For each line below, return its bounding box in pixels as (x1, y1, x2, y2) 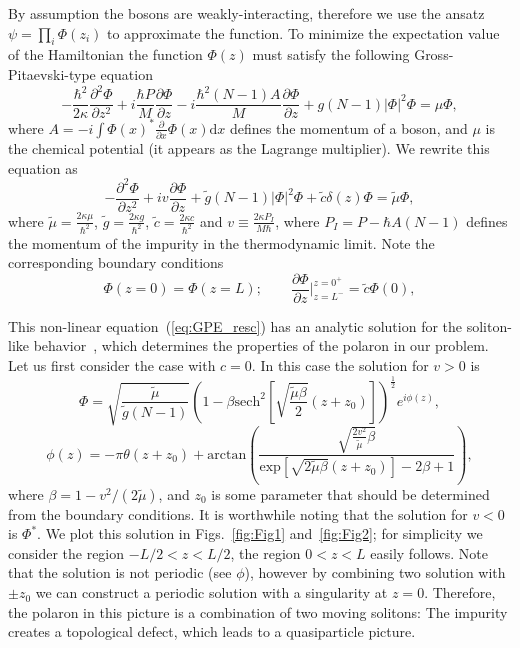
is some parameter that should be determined (211, 483, 490, 504)
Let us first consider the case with (8, 355, 216, 376)
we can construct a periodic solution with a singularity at (35, 582, 388, 603)
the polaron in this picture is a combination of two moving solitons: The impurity (8, 601, 508, 622)
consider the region (8, 542, 125, 563)
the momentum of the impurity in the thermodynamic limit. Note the (8, 232, 435, 253)
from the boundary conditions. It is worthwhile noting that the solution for (8, 503, 468, 524)
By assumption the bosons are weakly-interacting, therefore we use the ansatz (8, 3, 485, 23)
